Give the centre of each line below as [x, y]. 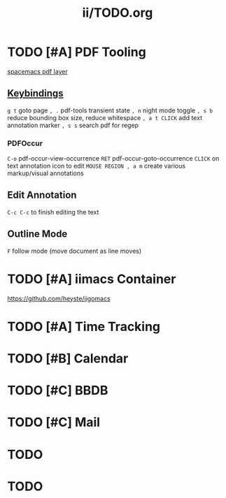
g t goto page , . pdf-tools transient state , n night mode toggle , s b [110, 110]
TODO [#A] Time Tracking [84, 327]
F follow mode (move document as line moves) [75, 251]
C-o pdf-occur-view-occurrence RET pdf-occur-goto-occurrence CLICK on [113, 159]
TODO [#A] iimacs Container [92, 279]
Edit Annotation [42, 195]
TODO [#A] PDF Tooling [77, 52]
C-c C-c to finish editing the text [53, 212]
